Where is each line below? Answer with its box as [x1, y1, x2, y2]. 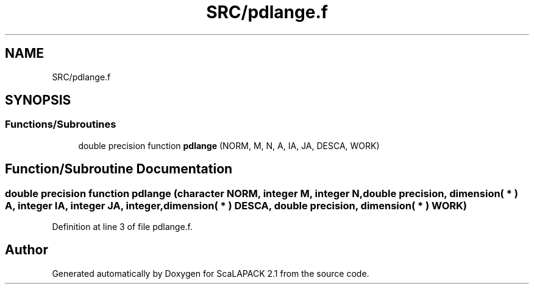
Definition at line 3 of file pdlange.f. [52, 221, 193, 232]
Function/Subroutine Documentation [5, 161, 233, 177]
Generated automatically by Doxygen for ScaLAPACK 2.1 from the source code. [52, 268, 369, 279]
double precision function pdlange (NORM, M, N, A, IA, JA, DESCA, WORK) [78, 140, 380, 151]
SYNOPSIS [5, 92, 71, 108]
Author [5, 242, 48, 258]
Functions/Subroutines [5, 118, 116, 131]
